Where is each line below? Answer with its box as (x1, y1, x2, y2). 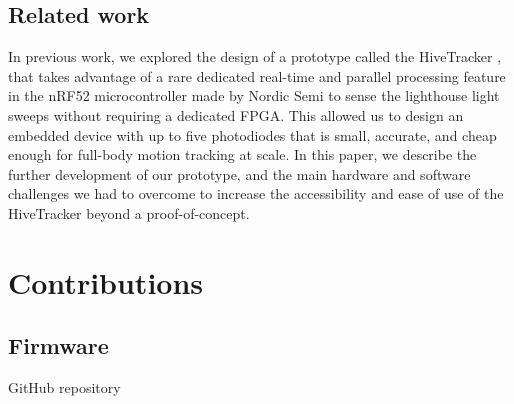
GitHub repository (8, 377, 121, 398)
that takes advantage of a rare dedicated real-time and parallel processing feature (8, 65, 506, 86)
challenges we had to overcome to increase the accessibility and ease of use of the (8, 183, 504, 204)
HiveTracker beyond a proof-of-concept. (8, 202, 250, 223)
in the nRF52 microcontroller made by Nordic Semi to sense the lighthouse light (8, 85, 500, 106)
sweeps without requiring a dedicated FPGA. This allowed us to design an (8, 104, 464, 125)
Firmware (8, 330, 109, 361)
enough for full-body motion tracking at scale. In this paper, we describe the (8, 144, 477, 165)
